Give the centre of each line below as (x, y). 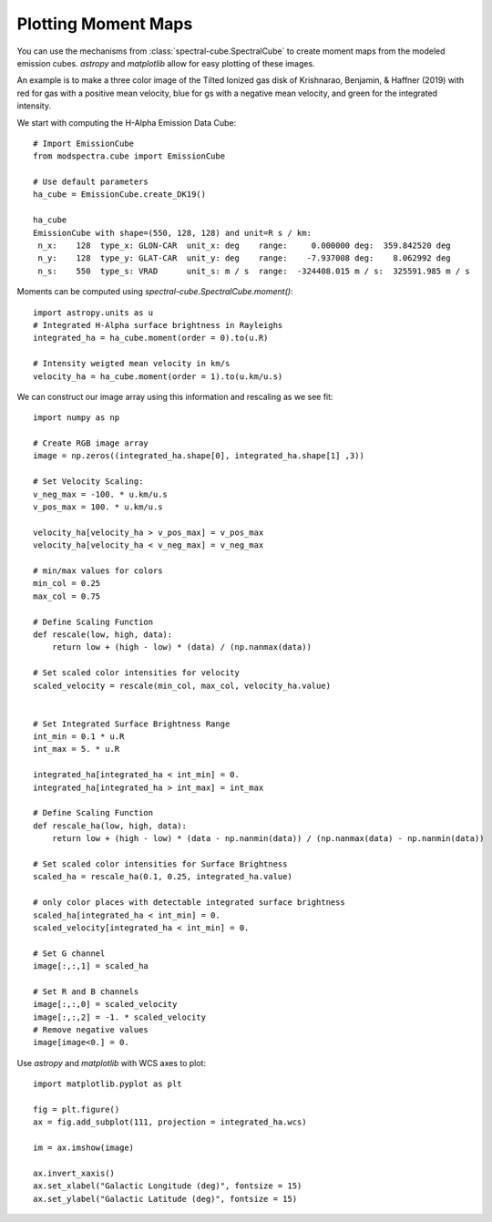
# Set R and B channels (86, 991)
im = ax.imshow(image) (84, 1148)
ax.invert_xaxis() (74, 1173)
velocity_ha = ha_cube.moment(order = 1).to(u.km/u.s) (158, 376)
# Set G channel (69, 953)
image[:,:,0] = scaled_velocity (105, 1004)
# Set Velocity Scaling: (88, 482)
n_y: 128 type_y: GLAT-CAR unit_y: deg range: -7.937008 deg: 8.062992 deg (244, 258)
